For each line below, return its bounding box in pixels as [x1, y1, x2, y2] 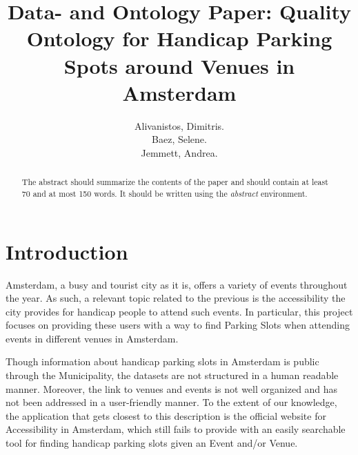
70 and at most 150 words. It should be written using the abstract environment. [21, 187, 308, 199]
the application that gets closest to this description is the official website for [6, 408, 326, 423]
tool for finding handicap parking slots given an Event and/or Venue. [6, 436, 298, 450]
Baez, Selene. [152, 132, 207, 146]
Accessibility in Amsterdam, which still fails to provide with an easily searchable [6, 422, 346, 436]
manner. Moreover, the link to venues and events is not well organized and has [6, 381, 338, 396]
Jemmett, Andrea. [141, 145, 218, 159]
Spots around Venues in [63, 51, 295, 79]
